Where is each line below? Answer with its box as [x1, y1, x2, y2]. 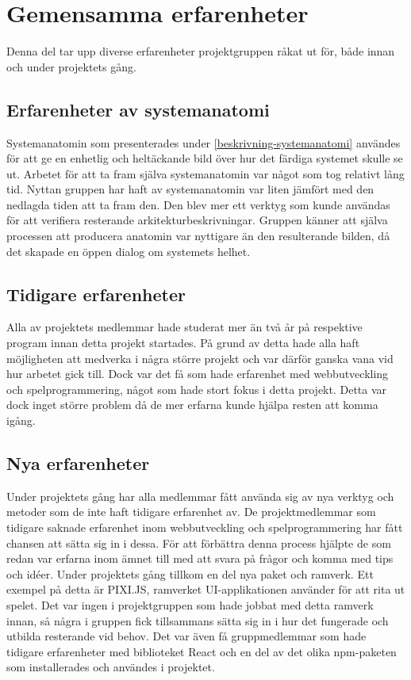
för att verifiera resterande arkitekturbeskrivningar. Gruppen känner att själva [6, 212, 388, 228]
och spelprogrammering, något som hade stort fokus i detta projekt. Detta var [6, 380, 387, 397]
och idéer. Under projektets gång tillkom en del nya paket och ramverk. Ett [6, 565, 374, 582]
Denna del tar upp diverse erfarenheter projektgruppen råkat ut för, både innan [6, 43, 395, 59]
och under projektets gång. [6, 58, 136, 74]
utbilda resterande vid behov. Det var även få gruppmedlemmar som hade [6, 628, 367, 644]
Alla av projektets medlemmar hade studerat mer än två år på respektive [6, 319, 363, 335]
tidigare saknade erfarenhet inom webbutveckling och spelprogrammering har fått [6, 519, 403, 536]
